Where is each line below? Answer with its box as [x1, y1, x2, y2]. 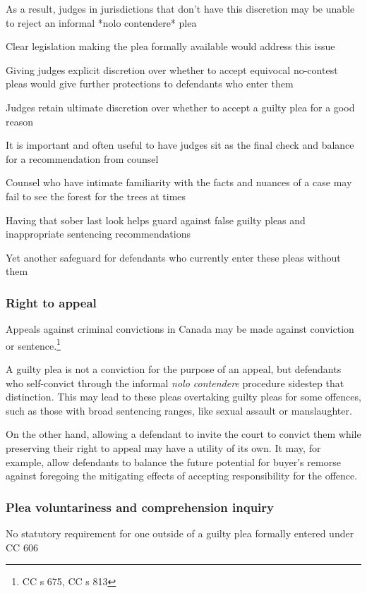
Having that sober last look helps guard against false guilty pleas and [6, 212, 306, 227]
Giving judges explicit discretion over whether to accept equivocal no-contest [6, 62, 338, 77]
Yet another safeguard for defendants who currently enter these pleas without [6, 250, 341, 264]
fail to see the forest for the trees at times [6, 188, 186, 203]
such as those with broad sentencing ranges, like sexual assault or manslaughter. [6, 403, 352, 417]
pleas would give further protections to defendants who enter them [6, 76, 294, 91]
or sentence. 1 [6, 336, 61, 353]
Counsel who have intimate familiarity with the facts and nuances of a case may [6, 175, 352, 190]
